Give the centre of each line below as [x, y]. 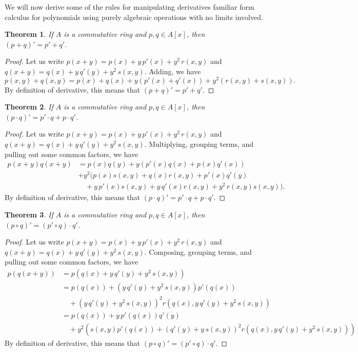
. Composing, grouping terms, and [198, 251]
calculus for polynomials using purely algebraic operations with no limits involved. [134, 17]
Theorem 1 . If [29, 34]
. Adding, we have [173, 71]
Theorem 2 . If [29, 107]
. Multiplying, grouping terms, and [199, 144]
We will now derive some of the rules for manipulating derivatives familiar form [130, 7]
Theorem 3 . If [29, 215]
